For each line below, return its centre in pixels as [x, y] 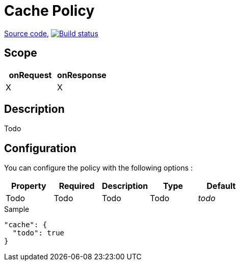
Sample [17, 209]
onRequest [30, 75]
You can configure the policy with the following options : [99, 168]
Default [221, 186]
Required [77, 186]
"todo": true [38, 233]
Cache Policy [49, 11]
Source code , [26, 33]
